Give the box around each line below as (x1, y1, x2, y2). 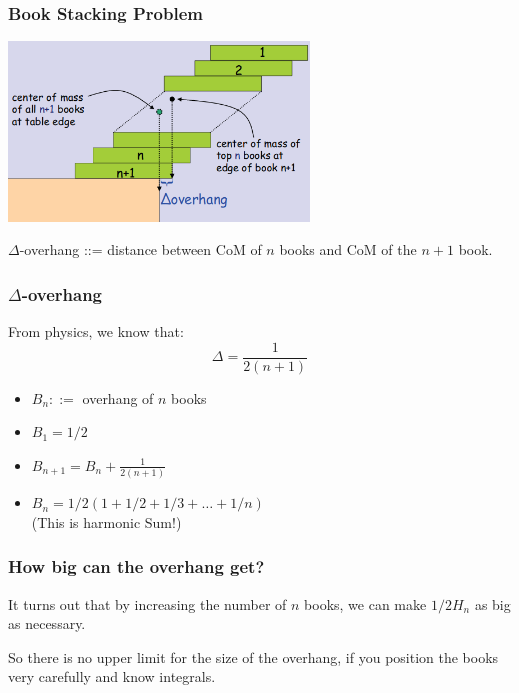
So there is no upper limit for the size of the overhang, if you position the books (8, 646, 499, 667)
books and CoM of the (279, 239, 417, 260)
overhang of (82, 387, 154, 408)
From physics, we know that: (8, 321, 184, 342)
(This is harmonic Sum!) (31, 511, 182, 532)
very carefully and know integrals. (8, 666, 216, 687)
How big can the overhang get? (8, 554, 265, 579)
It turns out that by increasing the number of (8, 593, 287, 614)
